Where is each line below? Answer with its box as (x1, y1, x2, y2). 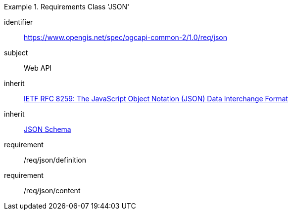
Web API (24, 64, 52, 72)
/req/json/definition (24, 156, 86, 164)
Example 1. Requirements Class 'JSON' (4, 2, 130, 11)
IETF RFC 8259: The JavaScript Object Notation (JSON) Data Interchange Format (24, 94, 288, 103)
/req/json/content (24, 186, 81, 195)
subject (4, 48, 28, 57)
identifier (4, 18, 33, 26)
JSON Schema (24, 125, 71, 133)
